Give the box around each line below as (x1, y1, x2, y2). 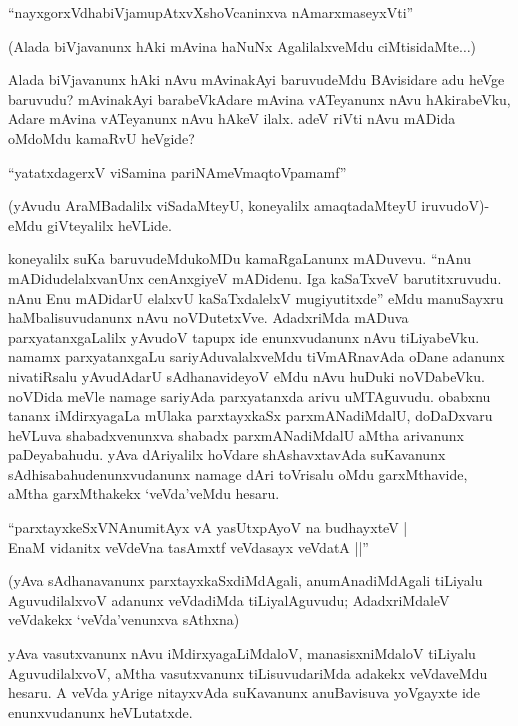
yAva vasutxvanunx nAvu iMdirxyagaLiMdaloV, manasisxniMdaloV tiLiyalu (8, 643, 476, 664)
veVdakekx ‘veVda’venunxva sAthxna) (8, 609, 240, 630)
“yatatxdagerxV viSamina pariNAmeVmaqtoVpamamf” (8, 161, 347, 182)
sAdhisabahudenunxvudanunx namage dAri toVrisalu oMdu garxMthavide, (8, 463, 468, 484)
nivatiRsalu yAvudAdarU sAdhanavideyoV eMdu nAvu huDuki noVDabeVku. (8, 365, 485, 386)
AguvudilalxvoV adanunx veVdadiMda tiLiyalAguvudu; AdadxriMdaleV (8, 589, 450, 610)
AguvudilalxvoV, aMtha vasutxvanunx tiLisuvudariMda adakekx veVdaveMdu (8, 662, 488, 683)
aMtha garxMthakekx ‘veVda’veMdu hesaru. (8, 483, 280, 504)
